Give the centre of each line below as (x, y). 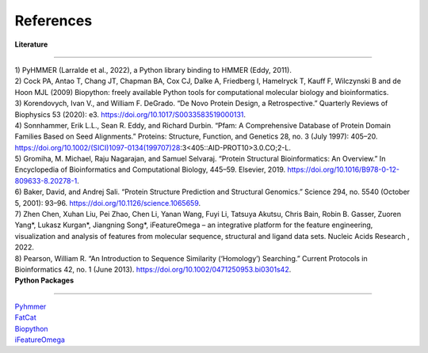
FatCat (26, 317)
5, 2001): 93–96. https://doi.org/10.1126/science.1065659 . (108, 203)
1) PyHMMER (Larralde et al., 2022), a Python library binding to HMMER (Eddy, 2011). (153, 70)
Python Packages (44, 280)
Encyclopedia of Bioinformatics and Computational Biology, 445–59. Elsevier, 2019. (150, 169)
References (53, 21)
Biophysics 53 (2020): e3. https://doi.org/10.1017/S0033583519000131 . (130, 114)
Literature (31, 44)
